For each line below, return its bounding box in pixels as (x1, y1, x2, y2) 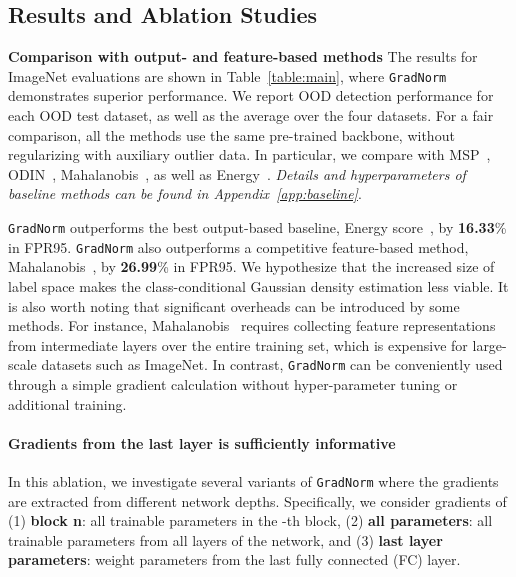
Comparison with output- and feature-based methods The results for (8, 46, 478, 67)
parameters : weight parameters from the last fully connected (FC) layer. (8, 549, 461, 570)
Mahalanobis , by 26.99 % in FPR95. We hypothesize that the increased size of (8, 256, 495, 277)
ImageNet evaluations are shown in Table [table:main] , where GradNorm (8, 65, 447, 86)
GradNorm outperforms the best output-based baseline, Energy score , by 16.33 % (8, 217, 507, 238)
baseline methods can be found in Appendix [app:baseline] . (8, 183, 362, 204)
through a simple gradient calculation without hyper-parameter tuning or (8, 373, 458, 394)
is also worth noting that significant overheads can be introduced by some (8, 295, 460, 316)
